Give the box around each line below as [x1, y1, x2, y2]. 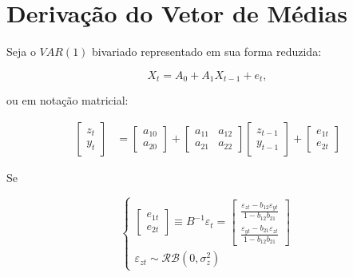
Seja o [6, 43, 36, 60]
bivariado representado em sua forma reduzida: [92, 43, 322, 60]
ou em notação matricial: [6, 92, 129, 109]
